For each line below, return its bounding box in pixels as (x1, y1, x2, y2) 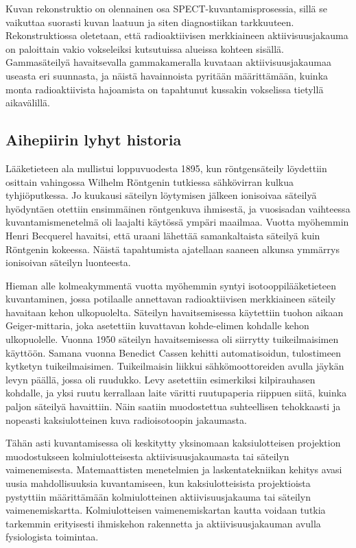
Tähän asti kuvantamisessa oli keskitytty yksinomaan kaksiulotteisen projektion (5, 436, 341, 450)
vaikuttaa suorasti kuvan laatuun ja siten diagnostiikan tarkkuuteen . (5, 14, 294, 29)
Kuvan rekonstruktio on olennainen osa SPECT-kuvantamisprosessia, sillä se (5, 1, 327, 15)
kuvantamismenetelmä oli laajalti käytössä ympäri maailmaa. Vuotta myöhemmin (5, 215, 349, 229)
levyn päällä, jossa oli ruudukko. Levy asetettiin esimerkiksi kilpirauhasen (5, 372, 316, 386)
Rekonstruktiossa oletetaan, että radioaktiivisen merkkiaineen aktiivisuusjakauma (5, 28, 348, 43)
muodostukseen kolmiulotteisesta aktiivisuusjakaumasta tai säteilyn (5, 449, 289, 463)
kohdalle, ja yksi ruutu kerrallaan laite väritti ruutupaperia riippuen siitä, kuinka (5, 385, 347, 400)
